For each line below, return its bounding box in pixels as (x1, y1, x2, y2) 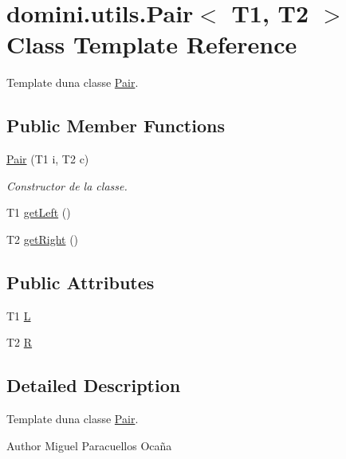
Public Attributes (6, 269, 155, 294)
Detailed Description (6, 373, 181, 398)
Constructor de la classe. (6, 177, 128, 194)
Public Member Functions (6, 113, 225, 138)
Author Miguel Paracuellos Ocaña (6, 437, 172, 453)
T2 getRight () (6, 230, 79, 247)
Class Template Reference (6, 28, 297, 61)
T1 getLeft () (6, 204, 71, 221)
